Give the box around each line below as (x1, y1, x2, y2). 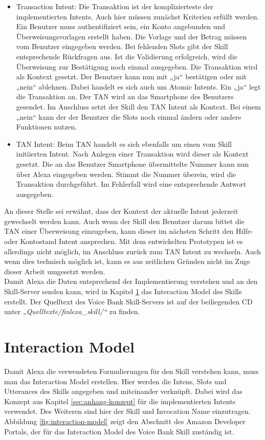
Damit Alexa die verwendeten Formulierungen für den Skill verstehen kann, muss (4, 365, 259, 376)
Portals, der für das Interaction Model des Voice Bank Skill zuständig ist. (4, 426, 234, 436)
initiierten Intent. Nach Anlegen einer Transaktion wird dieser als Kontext (16, 148, 249, 159)
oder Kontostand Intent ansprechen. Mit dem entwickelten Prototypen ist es (4, 236, 243, 247)
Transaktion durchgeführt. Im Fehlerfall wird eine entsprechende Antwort (16, 179, 247, 189)
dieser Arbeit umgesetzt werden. (4, 266, 105, 276)
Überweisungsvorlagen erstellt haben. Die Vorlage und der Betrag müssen (16, 31, 247, 41)
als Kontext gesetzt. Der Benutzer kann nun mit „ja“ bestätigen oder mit (16, 71, 247, 82)
